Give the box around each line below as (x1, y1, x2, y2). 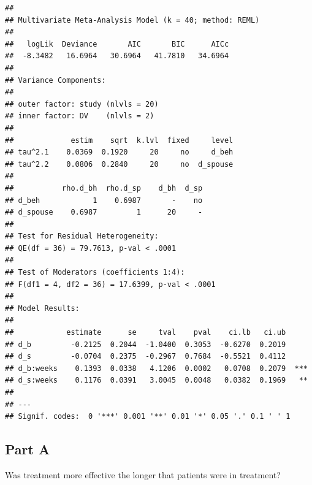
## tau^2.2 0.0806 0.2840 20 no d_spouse (5, 159, 234, 169)
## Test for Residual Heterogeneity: (5, 232, 159, 241)
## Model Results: (5, 304, 80, 313)
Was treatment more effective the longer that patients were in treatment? (5, 468, 281, 481)
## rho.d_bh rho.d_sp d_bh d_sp (5, 183, 203, 193)
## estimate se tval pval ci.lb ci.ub (5, 328, 286, 337)
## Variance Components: (5, 75, 106, 85)
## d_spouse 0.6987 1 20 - (5, 208, 203, 217)
